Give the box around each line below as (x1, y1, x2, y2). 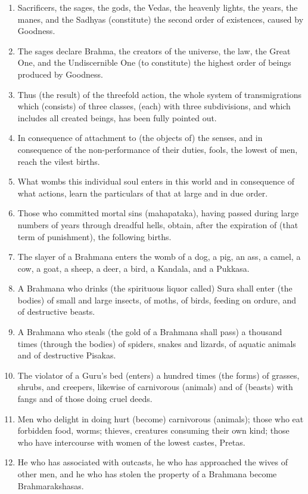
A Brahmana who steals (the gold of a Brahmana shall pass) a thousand (17, 326, 282, 338)
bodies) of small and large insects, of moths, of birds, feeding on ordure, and (17, 293, 297, 306)
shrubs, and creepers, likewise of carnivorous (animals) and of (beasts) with (17, 381, 293, 393)
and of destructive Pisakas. (17, 349, 116, 361)
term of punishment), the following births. (17, 230, 172, 243)
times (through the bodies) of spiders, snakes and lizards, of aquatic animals (17, 337, 296, 349)
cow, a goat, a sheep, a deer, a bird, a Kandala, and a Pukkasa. (17, 262, 250, 274)
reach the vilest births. (17, 155, 100, 167)
